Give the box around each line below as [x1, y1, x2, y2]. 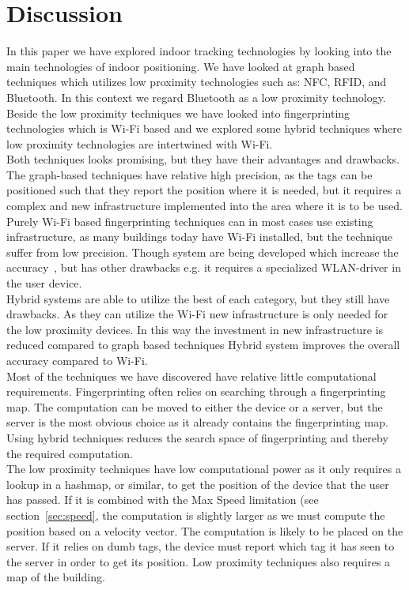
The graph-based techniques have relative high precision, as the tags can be [6, 166, 373, 182]
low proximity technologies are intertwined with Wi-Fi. [6, 135, 273, 152]
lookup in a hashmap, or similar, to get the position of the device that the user [6, 475, 389, 492]
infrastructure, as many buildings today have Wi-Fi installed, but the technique [6, 228, 392, 245]
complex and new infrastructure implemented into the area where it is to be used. [6, 197, 403, 214]
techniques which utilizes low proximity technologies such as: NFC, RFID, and [6, 73, 387, 90]
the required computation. [6, 445, 133, 461]
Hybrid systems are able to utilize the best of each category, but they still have [6, 290, 390, 306]
